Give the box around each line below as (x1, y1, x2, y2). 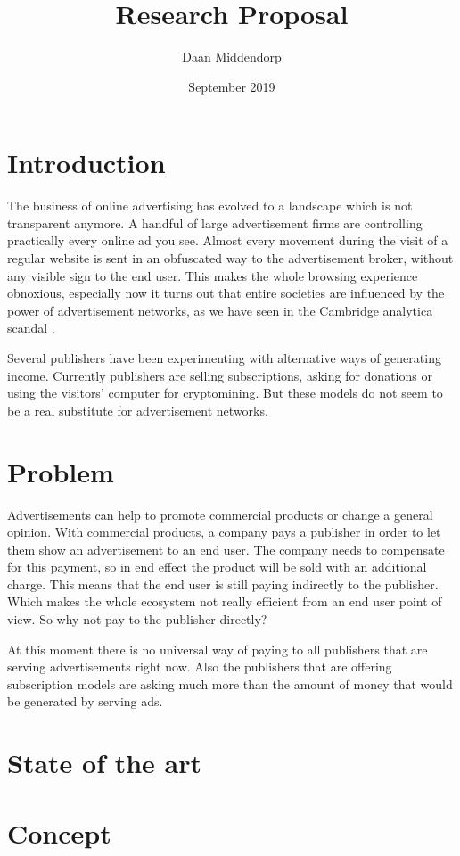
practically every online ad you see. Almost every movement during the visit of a (7, 231, 448, 250)
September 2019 (188, 77, 275, 95)
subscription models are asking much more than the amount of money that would (7, 674, 453, 693)
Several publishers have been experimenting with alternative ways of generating (7, 349, 441, 366)
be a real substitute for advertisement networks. (7, 400, 268, 419)
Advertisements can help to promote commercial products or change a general (7, 505, 433, 523)
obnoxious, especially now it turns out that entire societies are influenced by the (7, 284, 445, 302)
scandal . (7, 318, 55, 337)
